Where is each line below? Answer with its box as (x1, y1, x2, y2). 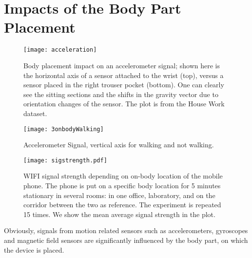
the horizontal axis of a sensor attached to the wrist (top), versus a (23, 70, 224, 80)
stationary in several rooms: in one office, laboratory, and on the (23, 190, 215, 200)
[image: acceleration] (23, 46, 97, 54)
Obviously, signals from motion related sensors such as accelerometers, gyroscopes (4, 225, 248, 236)
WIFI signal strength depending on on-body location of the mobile (23, 171, 223, 181)
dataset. (23, 108, 47, 118)
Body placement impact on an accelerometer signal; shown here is (23, 60, 220, 70)
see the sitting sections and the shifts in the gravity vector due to (23, 89, 218, 99)
